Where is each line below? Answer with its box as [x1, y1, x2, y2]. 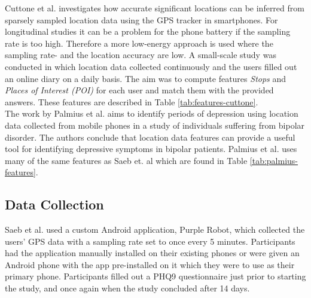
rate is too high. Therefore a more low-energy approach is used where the [5, 37, 273, 49]
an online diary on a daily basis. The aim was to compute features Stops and [5, 72, 286, 84]
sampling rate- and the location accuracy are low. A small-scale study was [5, 48, 276, 61]
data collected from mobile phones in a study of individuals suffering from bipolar [5, 118, 305, 131]
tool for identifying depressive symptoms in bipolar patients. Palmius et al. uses [5, 142, 297, 155]
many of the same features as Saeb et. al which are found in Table [5, 154, 248, 166]
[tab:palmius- [249, 154, 298, 166]
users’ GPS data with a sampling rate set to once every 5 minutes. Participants [5, 235, 295, 247]
